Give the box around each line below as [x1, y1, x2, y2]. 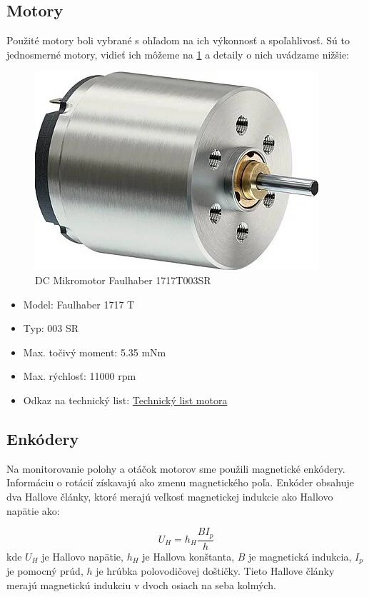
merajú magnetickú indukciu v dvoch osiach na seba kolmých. [6, 577, 276, 592]
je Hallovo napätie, [41, 548, 123, 563]
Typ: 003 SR [23, 321, 79, 336]
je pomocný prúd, [6, 563, 84, 578]
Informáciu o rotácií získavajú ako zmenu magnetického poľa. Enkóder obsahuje [6, 475, 354, 490]
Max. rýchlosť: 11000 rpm [23, 368, 136, 383]
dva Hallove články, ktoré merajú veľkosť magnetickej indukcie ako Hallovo [6, 488, 333, 503]
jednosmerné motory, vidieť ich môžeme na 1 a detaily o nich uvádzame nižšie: [6, 46, 350, 61]
